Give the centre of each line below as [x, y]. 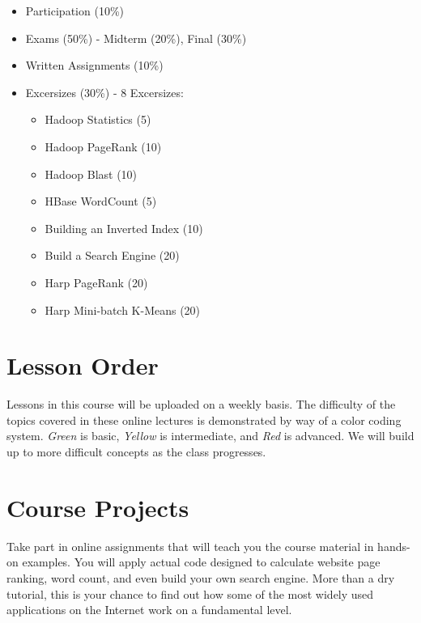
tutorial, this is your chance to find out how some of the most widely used [190, 593]
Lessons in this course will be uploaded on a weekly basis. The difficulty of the [201, 404]
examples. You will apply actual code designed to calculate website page [201, 562]
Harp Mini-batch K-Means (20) [123, 309]
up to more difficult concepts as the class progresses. [136, 452]
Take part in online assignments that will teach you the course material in [190, 546]
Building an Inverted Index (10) [124, 228]
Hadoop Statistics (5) [98, 119]
